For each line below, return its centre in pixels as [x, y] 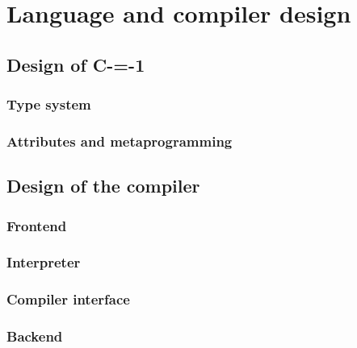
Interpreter [44, 262]
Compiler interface [68, 299]
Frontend [37, 225]
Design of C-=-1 [76, 64]
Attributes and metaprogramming [120, 141]
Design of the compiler [103, 186]
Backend [35, 336]
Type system [49, 104]
